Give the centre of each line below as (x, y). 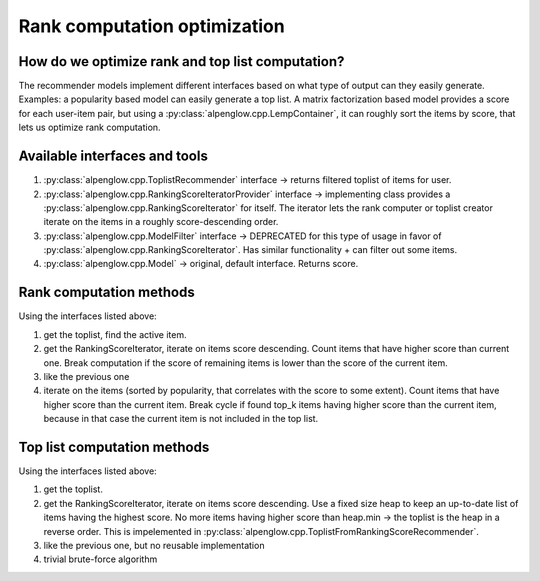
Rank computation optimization (151, 26)
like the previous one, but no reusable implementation (154, 545)
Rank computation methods (106, 292)
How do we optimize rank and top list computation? (181, 61)
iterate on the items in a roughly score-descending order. (161, 222)
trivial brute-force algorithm (100, 559)
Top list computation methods (114, 446)
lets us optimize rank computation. (89, 127)
